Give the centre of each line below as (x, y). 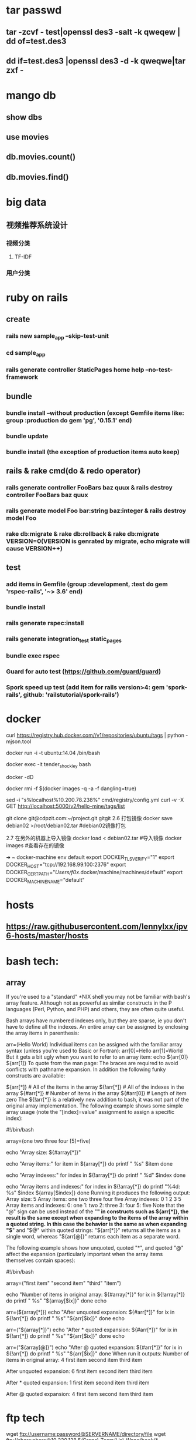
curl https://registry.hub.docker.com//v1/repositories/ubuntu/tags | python (95, 735)
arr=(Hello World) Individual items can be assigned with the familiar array (94, 1045)
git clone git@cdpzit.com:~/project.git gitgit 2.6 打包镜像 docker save (90, 818)
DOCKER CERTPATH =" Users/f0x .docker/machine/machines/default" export (94, 873)
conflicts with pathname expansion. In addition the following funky (86, 1069)
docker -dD (20, 777)
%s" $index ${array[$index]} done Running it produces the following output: (98, 1193)
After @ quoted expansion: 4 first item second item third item (80, 1394)
